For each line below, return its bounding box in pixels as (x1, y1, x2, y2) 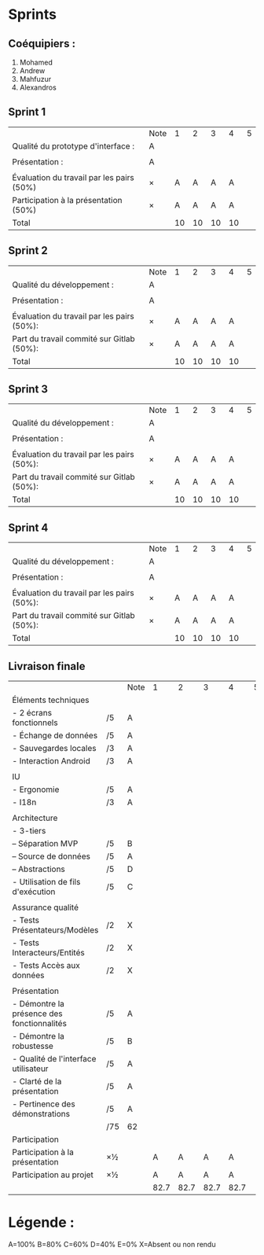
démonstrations (12, 1109, 71, 1120)
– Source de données (12, 851, 90, 862)
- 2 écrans (12, 708, 53, 719)
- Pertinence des (12, 1099, 76, 1110)
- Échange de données (12, 730, 98, 741)
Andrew (19, 66, 46, 75)
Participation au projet (12, 1169, 94, 1180)
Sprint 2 (8, 244, 49, 257)
